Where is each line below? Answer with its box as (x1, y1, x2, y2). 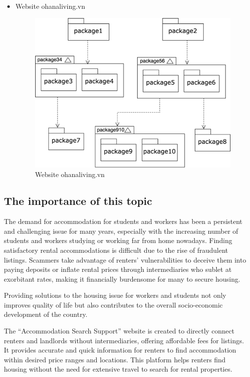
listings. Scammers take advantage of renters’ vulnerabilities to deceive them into (4, 254, 246, 265)
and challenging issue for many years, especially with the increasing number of (4, 225, 238, 236)
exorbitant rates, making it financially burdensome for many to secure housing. (4, 273, 240, 284)
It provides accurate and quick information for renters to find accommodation (4, 345, 236, 355)
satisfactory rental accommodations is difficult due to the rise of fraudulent (4, 244, 229, 255)
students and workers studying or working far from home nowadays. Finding (4, 235, 232, 245)
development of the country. (4, 309, 87, 319)
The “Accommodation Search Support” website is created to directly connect (4, 326, 234, 336)
